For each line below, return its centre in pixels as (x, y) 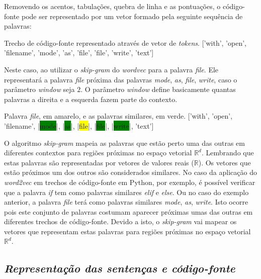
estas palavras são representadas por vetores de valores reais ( (99, 162)
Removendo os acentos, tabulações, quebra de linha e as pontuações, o (112, 6)
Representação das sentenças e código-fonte (120, 268)
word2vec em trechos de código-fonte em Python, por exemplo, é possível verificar (130, 182)
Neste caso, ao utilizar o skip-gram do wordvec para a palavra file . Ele (111, 69)
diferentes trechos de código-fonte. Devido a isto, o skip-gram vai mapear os (120, 221)
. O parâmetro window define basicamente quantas (158, 89)
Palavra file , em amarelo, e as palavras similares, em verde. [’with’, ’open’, (118, 116)
